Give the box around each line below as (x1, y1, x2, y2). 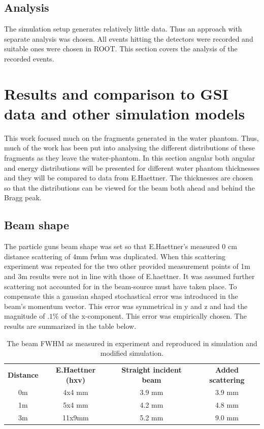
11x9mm (62, 412, 89, 423)
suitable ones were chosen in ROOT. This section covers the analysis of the (4, 43, 238, 54)
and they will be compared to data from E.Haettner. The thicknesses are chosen (4, 172, 253, 183)
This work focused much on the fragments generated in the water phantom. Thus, (4, 132, 259, 143)
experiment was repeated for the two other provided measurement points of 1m (4, 261, 250, 271)
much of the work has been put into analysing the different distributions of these (4, 142, 255, 153)
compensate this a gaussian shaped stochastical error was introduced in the (4, 291, 238, 301)
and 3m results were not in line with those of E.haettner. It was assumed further (4, 271, 255, 282)
